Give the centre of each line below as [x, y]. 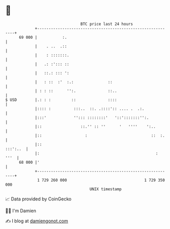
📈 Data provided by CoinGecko [38, 199]
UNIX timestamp [106, 189]
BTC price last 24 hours [107, 24]
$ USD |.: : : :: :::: [61, 100]
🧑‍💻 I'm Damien [21, 211]
